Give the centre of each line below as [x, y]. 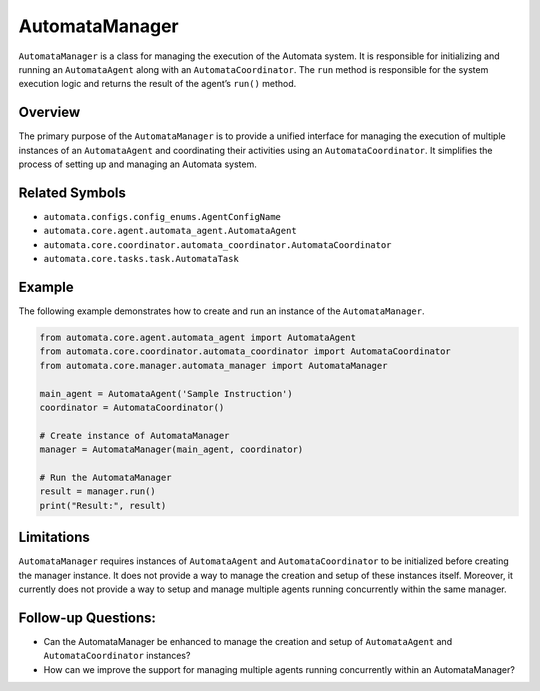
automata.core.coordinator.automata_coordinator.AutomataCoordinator [217, 244]
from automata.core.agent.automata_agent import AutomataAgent [198, 337]
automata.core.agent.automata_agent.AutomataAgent [170, 231]
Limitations [54, 537]
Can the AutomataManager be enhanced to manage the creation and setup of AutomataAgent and [248, 641]
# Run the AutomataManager [105, 477]
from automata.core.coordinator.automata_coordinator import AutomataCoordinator [245, 351]
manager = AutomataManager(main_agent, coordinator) [171, 449]
